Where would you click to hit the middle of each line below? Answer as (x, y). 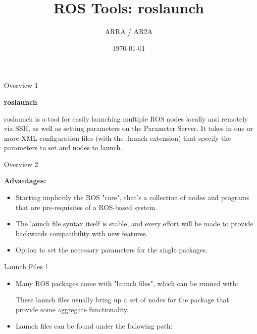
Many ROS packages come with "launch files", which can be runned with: (127, 283)
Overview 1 (21, 85)
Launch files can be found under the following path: (94, 326)
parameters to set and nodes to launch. (63, 147)
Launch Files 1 (26, 267)
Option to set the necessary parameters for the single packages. (111, 250)
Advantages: (25, 181)
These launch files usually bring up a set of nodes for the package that (122, 300)
